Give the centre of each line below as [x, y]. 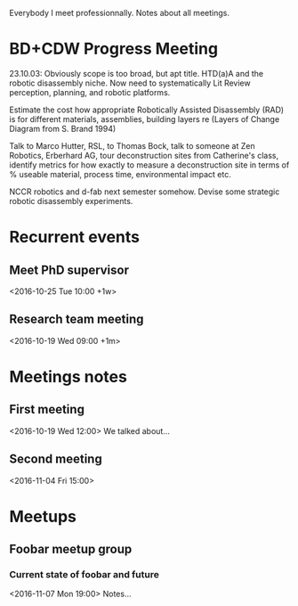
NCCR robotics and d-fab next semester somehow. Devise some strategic [145, 192]
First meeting [47, 409]
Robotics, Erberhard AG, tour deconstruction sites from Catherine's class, [144, 155]
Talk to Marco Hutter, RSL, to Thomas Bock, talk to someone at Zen [132, 145]
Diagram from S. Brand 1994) [63, 128]
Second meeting [56, 459]
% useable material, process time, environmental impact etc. [120, 174]
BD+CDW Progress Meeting [114, 49]
